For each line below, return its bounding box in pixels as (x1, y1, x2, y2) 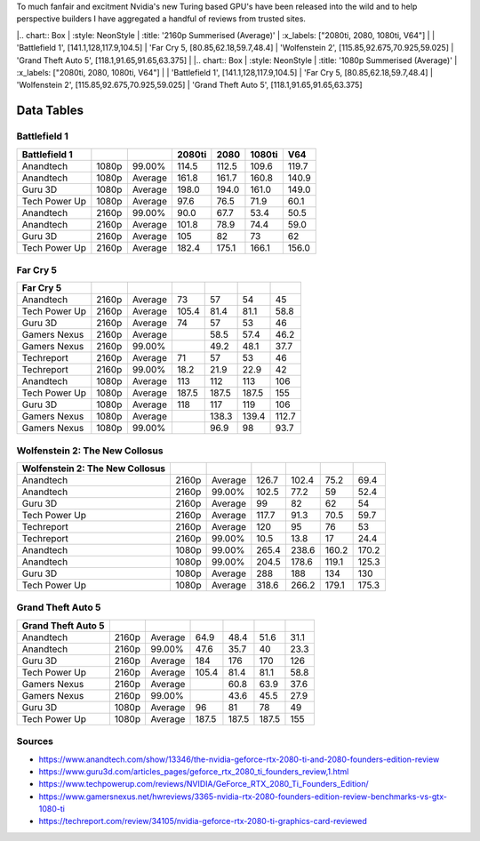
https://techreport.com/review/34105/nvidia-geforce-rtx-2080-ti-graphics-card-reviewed (38, 816, 368, 827)
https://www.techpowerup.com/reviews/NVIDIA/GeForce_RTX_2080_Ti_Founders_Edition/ (38, 779, 369, 789)
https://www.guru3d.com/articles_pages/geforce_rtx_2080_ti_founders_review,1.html (38, 765, 349, 777)
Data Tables (16, 103, 84, 118)
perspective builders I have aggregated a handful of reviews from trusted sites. (16, 13, 307, 24)
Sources (16, 735, 53, 748)
